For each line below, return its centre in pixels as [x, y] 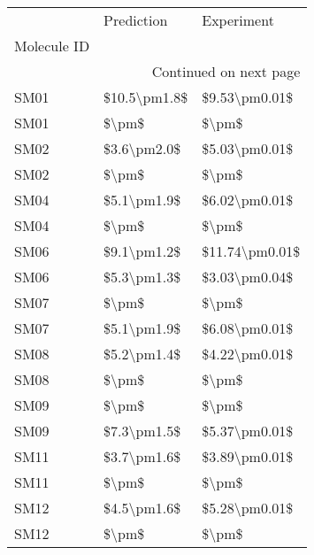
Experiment [238, 20]
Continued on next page [226, 71]
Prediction [136, 20]
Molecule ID [52, 46]
